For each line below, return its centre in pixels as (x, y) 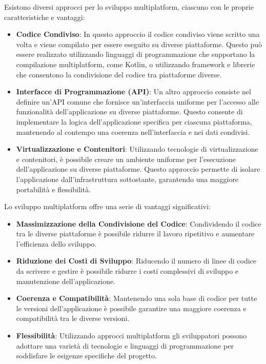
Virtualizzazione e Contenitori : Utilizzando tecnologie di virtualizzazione (137, 149)
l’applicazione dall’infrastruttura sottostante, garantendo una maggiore (127, 179)
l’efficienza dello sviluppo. (56, 243)
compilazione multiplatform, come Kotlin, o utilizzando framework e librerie (136, 64)
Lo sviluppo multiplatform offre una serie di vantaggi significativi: (107, 206)
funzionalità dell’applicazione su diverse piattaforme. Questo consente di (129, 112)
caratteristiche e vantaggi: (45, 17)
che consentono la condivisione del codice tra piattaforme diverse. (119, 74)
